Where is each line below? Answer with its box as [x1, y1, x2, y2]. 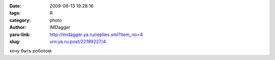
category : [9, 17, 31, 23]
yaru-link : [9, 31, 31, 38]
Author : [9, 24, 26, 31]
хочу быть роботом [9, 48, 52, 54]
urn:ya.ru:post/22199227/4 [49, 38, 106, 44]
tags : [9, 10, 21, 16]
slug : [9, 38, 20, 44]
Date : [9, 3, 21, 9]
